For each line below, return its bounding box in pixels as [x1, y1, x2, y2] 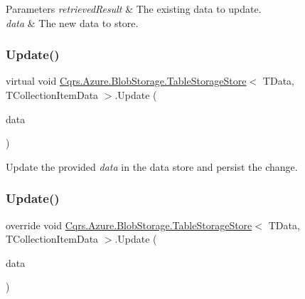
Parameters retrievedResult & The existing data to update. [6, 1, 262, 16]
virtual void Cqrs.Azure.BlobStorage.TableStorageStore [6, 73, 247, 88]
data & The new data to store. [6, 15, 139, 30]
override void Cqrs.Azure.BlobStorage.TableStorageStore [6, 217, 252, 232]
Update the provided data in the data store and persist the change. [6, 159, 298, 174]
